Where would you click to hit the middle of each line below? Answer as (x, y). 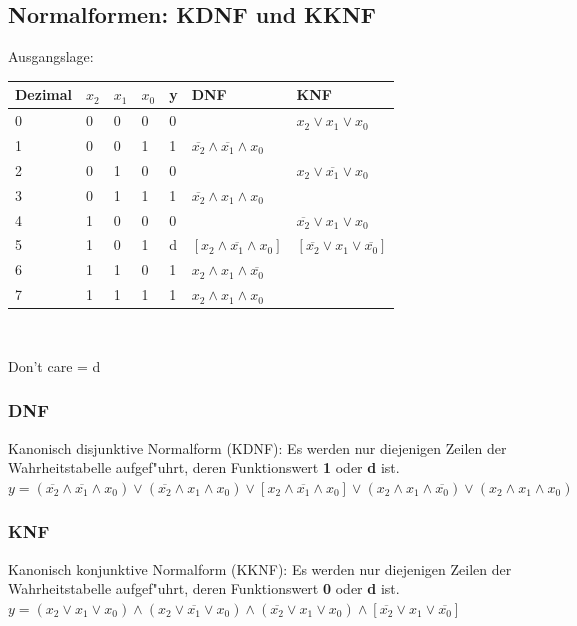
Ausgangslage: (51, 56)
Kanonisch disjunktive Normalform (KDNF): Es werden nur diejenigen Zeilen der (257, 447)
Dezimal (44, 94)
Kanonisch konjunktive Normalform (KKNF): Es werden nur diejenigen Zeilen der (260, 568)
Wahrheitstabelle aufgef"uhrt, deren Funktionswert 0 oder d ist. (204, 588)
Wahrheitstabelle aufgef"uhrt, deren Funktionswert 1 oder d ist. (204, 467)
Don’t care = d (54, 365)
